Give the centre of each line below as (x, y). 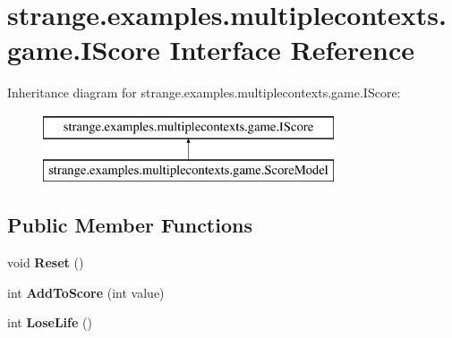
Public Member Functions (130, 225)
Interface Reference (292, 50)
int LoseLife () (50, 322)
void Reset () (46, 262)
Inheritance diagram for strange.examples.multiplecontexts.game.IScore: (204, 93)
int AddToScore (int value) (86, 292)
